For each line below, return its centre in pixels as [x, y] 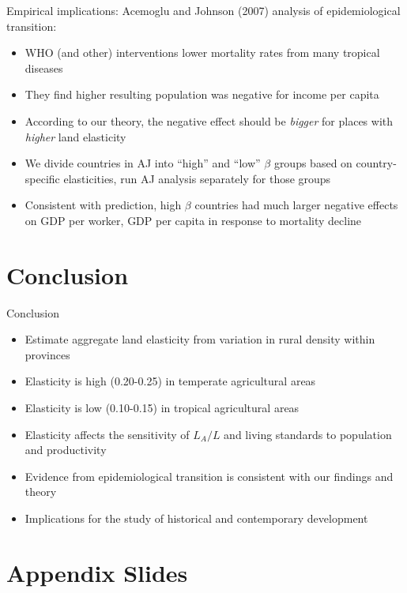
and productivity [66, 450]
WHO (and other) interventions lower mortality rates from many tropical [202, 53]
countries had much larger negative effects [296, 205]
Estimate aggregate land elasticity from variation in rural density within [200, 339]
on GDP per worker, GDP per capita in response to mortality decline [193, 220]
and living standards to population [308, 434]
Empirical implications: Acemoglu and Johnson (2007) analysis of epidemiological [203, 10]
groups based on [313, 163]
